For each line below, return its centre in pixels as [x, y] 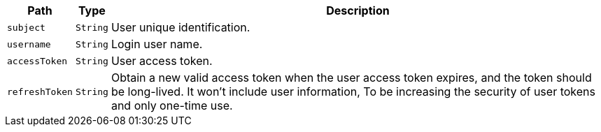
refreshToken [40, 91]
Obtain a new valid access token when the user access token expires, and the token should [351, 78]
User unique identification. [181, 27]
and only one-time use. [172, 105]
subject [26, 27]
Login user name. [157, 44]
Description [358, 10]
